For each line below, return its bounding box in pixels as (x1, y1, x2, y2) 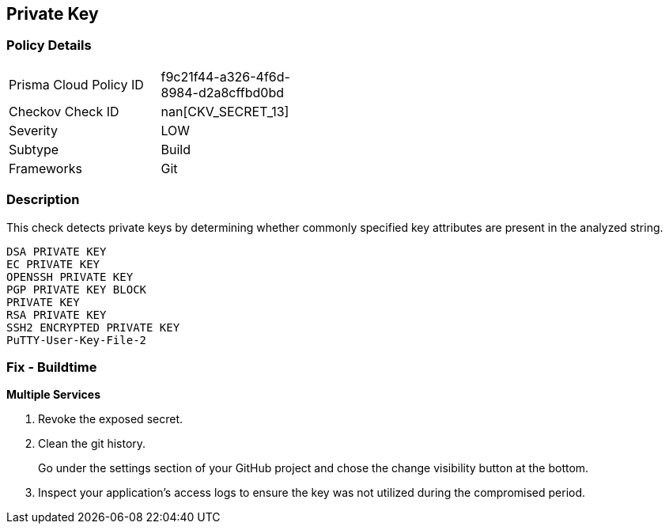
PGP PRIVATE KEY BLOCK (6, 282, 147, 296)
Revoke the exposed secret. (38, 412, 183, 426)
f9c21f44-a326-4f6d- (161, 68, 290, 85)
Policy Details (6, 37, 92, 54)
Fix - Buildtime (6, 358, 97, 375)
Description (6, 191, 80, 208)
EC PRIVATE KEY (6, 257, 100, 271)
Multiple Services (6, 388, 100, 402)
